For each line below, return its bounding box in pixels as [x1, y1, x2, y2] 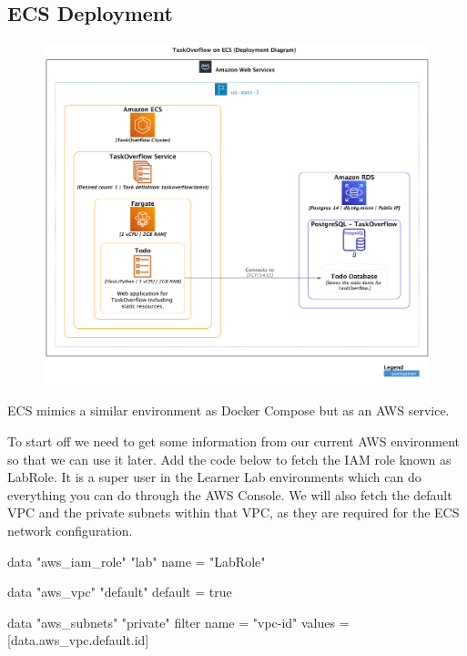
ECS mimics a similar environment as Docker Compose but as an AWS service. [7, 401, 450, 420]
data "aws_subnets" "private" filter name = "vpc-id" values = [7, 612, 350, 631]
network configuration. [7, 520, 133, 539]
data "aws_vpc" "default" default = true [7, 582, 232, 601]
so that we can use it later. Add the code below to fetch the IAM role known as [7, 449, 452, 468]
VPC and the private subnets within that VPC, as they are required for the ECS [7, 503, 460, 522]
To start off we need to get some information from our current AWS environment [7, 431, 461, 450]
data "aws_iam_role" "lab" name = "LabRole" [7, 551, 266, 570]
